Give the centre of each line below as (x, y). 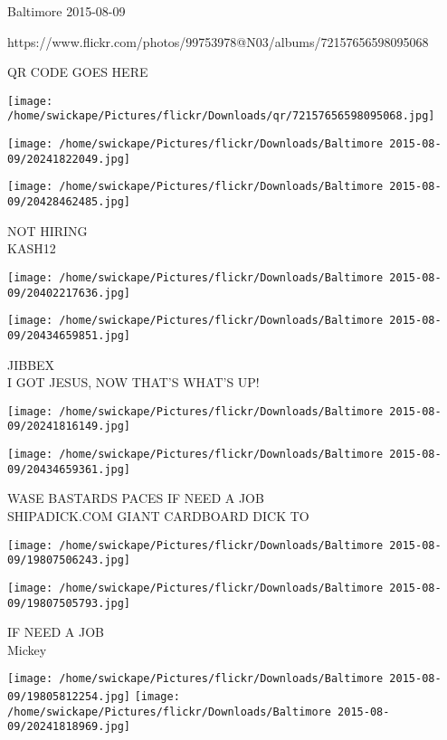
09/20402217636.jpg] (69, 293)
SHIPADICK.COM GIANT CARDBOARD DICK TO (158, 515)
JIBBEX (31, 364)
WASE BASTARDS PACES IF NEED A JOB (136, 498)
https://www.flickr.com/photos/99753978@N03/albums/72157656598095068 (218, 41)
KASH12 (32, 248)
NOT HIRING (48, 230)
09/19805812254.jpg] (69, 697)
